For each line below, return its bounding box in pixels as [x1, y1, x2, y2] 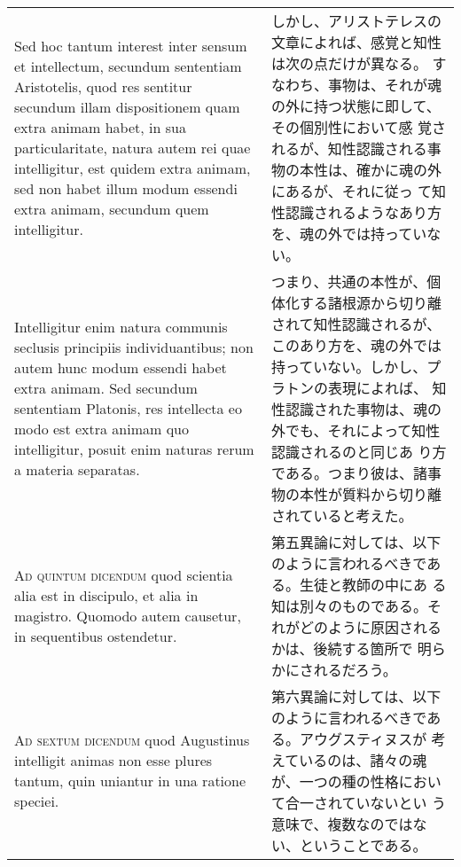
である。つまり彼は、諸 [271, 463, 427, 483]
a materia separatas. [14, 459, 140, 480]
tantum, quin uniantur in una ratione [14, 770, 246, 791]
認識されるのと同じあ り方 [271, 441, 447, 462]
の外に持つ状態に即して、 [271, 96, 441, 116]
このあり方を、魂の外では [271, 335, 442, 355]
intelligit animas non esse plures [14, 750, 213, 770]
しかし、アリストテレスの [271, 11, 442, 31]
